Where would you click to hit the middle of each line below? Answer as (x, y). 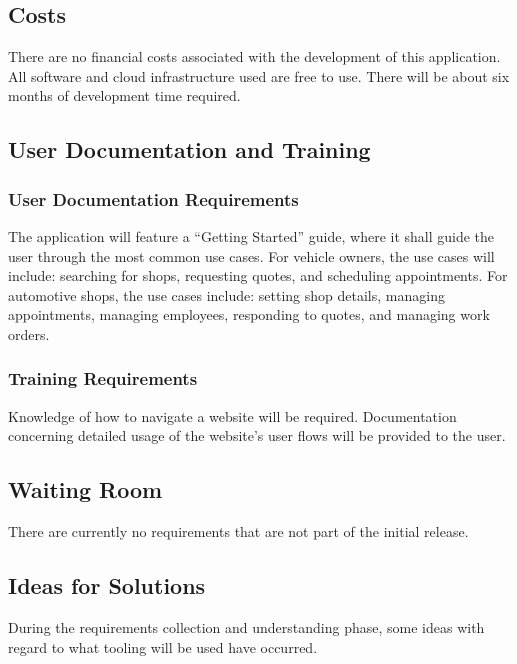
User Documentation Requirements (153, 198)
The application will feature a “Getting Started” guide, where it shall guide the (251, 235)
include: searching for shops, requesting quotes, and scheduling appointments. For (258, 275)
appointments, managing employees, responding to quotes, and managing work (249, 314)
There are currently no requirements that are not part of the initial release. (238, 531)
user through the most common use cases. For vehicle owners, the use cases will (251, 255)
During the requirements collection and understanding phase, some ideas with (246, 626)
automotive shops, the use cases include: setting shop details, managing (226, 294)
